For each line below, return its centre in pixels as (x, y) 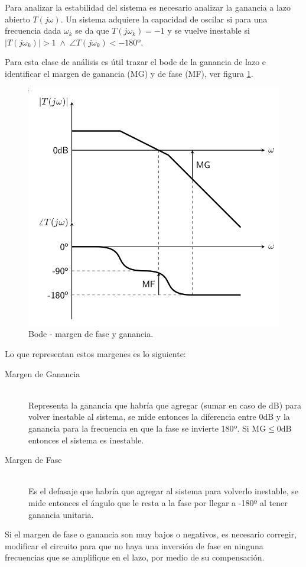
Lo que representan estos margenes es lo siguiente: (95, 354)
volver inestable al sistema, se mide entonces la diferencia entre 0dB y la (159, 417)
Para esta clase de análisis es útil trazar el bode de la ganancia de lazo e (136, 62)
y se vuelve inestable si (209, 30)
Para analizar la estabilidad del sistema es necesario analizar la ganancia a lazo (148, 7)
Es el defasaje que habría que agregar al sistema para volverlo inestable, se (163, 491)
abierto (17, 19)
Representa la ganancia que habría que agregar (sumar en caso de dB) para (165, 405)
